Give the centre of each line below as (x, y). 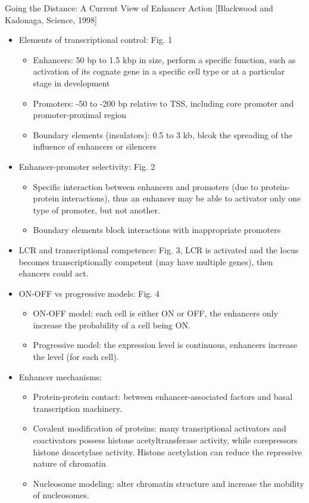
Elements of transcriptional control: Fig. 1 (96, 40)
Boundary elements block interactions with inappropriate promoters (157, 230)
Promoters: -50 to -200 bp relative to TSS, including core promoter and (163, 103)
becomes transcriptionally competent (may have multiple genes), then (146, 261)
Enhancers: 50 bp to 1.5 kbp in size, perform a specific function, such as (164, 59)
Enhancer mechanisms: (60, 376)
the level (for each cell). (76, 357)
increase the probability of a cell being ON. (112, 325)
